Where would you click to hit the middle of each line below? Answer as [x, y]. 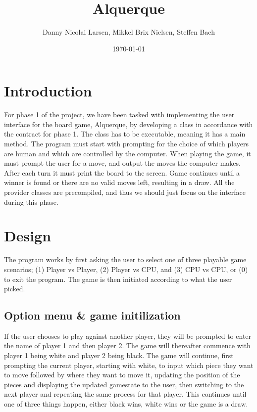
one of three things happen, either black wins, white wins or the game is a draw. [126, 404]
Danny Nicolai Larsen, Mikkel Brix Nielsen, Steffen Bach [129, 32]
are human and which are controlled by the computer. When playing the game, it [128, 153]
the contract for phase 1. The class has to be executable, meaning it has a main [125, 134]
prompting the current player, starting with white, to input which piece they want [129, 365]
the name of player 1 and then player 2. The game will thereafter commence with [127, 345]
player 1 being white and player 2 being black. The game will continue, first [119, 355]
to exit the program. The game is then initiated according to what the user [118, 279]
